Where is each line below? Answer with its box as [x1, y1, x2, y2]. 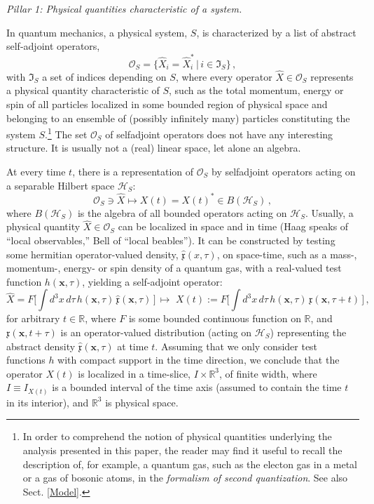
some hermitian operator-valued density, [6, 246, 179, 261]
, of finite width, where [219, 366, 317, 380]
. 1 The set [45, 125, 88, 141]
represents [310, 69, 354, 84]
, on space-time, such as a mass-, [216, 246, 357, 261]
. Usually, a [305, 205, 354, 220]
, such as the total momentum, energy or [169, 83, 344, 98]
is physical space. [105, 394, 179, 409]
